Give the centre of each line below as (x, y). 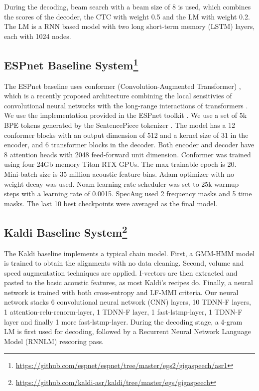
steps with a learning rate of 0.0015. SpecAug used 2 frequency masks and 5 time (128, 194)
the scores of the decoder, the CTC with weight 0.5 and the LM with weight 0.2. (127, 16)
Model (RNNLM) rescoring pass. (54, 341)
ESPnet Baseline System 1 (71, 64)
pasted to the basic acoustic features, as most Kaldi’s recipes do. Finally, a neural (129, 282)
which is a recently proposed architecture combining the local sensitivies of (118, 96)
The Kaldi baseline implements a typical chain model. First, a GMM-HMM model (129, 253)
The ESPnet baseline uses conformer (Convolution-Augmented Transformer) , (123, 86)
